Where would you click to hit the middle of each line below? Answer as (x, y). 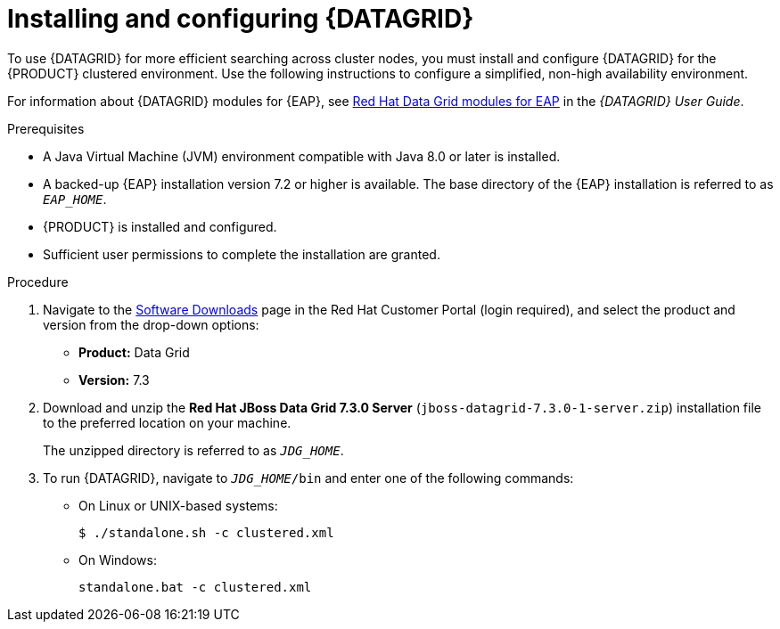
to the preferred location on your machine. (167, 422)
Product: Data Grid (134, 352)
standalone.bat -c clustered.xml (195, 587)
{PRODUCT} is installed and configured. (160, 226)
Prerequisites (46, 128)
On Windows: (118, 560)
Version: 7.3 (114, 380)
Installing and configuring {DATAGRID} (241, 19)
